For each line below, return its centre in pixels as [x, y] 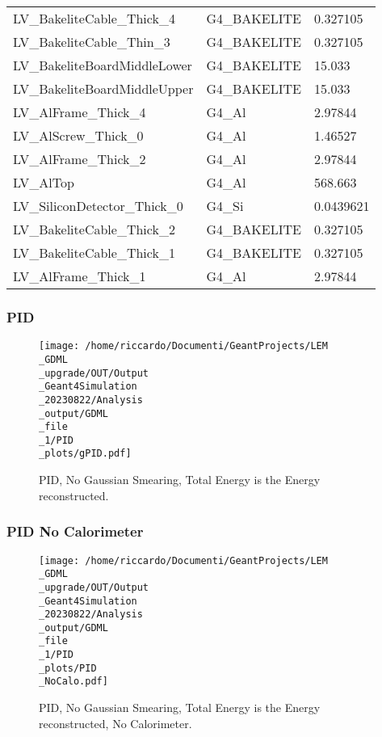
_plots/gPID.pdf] [85, 454]
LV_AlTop [44, 182]
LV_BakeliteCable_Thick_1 [94, 253]
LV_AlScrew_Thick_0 [78, 135]
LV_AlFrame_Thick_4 [80, 112]
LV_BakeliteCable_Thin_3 [92, 42]
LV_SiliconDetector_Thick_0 [98, 206]
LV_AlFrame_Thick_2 [80, 159]
